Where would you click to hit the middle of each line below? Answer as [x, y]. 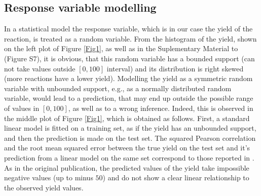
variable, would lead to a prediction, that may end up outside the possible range [129, 98]
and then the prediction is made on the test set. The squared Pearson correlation [130, 138]
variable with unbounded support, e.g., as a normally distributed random [118, 88]
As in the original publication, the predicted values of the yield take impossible [127, 167]
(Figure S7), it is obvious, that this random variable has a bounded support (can [129, 58]
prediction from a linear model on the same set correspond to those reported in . [129, 157]
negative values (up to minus [49, 178]
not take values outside [40, 68]
